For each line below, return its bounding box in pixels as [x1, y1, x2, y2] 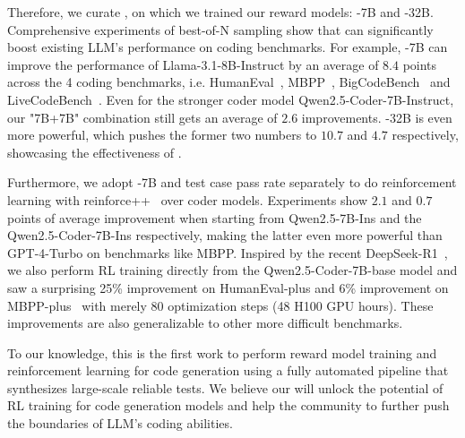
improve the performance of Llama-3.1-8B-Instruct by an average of [7, 55, 379, 73]
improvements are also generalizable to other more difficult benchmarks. [7, 313, 403, 332]
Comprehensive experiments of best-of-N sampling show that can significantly [7, 20, 434, 39]
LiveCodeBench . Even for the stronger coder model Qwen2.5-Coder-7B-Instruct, [7, 90, 454, 108]
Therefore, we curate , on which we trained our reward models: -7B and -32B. [7, 3, 434, 21]
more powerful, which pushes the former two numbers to [7, 125, 317, 144]
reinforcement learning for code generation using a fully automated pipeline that [7, 361, 449, 380]
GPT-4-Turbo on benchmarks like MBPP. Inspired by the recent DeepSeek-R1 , [7, 243, 448, 262]
